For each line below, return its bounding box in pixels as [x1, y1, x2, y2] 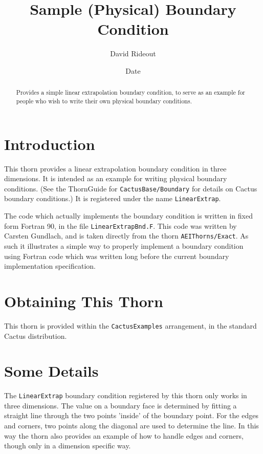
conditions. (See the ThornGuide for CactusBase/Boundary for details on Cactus [4, 183, 257, 193]
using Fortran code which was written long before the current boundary [4, 250, 229, 261]
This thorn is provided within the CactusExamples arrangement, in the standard [4, 320, 257, 331]
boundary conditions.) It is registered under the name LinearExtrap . [4, 193, 221, 204]
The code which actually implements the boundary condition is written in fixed [4, 210, 253, 221]
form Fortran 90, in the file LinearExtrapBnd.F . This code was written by [4, 220, 237, 231]
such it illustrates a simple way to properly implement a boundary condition [4, 240, 244, 251]
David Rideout [110, 48, 156, 59]
